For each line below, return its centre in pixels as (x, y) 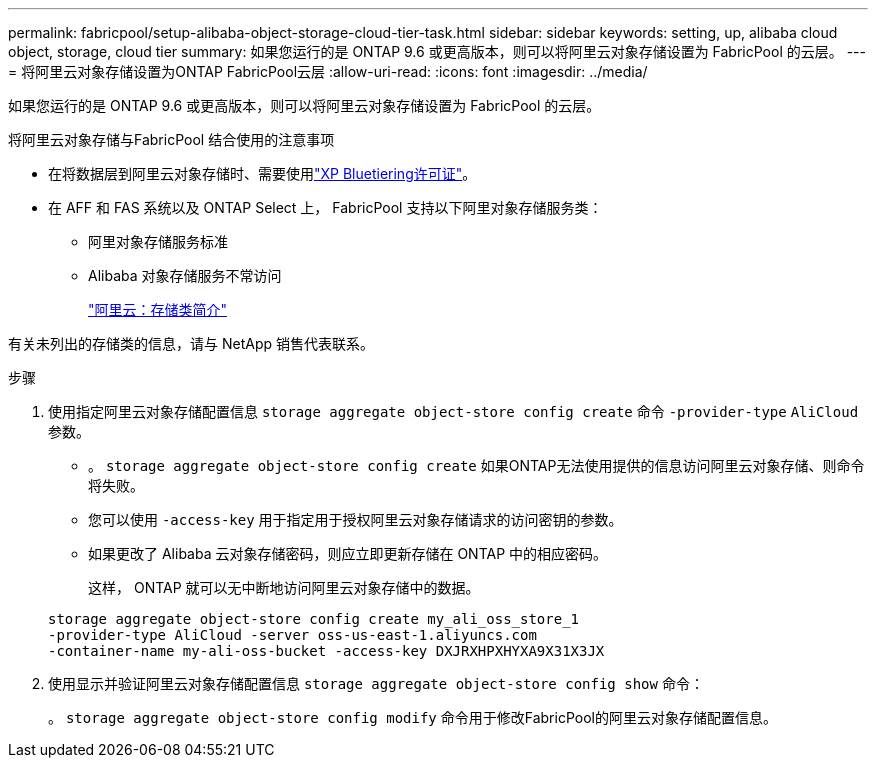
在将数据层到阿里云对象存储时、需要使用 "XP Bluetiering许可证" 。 (262, 173)
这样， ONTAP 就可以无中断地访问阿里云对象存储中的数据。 (284, 587)
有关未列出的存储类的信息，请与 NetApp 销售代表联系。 (191, 343)
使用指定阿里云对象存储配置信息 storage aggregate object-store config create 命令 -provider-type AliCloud (453, 411)
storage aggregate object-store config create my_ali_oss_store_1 (314, 619)
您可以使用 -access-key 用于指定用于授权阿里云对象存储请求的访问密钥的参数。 (355, 519)
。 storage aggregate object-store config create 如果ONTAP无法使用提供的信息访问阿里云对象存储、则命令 (476, 465)
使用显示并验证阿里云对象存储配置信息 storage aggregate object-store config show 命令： (376, 683)
